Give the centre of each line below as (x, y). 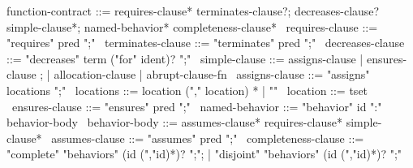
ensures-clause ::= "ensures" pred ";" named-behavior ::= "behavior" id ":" (197, 106)
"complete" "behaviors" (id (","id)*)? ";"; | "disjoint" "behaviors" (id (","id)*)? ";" (204, 154)
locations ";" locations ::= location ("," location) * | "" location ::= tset (187, 90)
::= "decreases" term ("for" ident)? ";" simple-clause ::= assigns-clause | (185, 58)
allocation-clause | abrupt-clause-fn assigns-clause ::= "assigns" (212, 74)
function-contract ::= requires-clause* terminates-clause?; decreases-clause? (193, 11)
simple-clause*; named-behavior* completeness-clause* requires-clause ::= (192, 26)
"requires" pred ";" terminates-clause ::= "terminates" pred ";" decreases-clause (206, 43)
